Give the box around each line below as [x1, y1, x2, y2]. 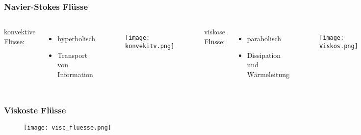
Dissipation [247, 50, 281, 60]
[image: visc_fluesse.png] [24, 124, 111, 131]
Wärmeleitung [247, 69, 290, 79]
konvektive [4, 27, 36, 37]
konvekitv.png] [125, 42, 175, 50]
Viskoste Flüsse [4, 104, 66, 116]
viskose [204, 27, 225, 37]
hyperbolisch [57, 33, 96, 44]
